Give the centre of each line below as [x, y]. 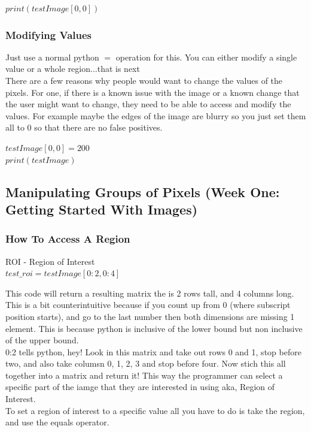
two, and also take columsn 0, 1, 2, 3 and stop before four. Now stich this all [146, 363]
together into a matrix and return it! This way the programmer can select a [144, 375]
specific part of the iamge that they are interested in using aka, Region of [140, 387]
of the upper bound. [42, 340]
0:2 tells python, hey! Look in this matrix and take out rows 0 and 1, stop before [153, 351]
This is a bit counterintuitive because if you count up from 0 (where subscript [148, 305]
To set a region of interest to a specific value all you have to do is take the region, [155, 410]
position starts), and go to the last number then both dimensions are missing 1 [150, 316]
